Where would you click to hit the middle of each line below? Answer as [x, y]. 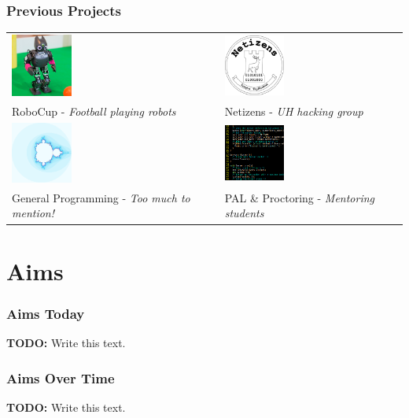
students [244, 213]
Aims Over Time [61, 377]
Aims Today [46, 313]
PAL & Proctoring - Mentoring [300, 197]
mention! [33, 213]
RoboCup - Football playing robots [94, 111]
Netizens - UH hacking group [294, 111]
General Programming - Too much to [101, 197]
